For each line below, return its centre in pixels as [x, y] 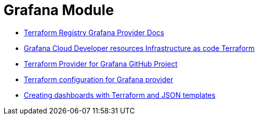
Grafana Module [59, 10]
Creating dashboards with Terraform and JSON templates [120, 95]
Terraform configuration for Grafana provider [99, 79]
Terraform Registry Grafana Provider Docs [94, 32]
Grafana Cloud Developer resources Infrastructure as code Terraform [139, 48]
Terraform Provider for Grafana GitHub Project [101, 64]
